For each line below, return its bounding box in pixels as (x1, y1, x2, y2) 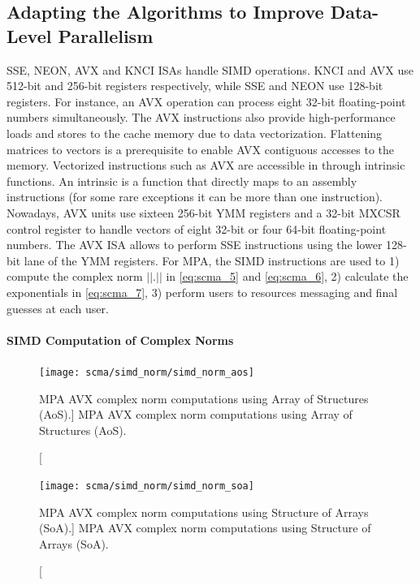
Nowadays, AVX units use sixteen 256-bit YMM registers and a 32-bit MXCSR (6, 204, 401, 221)
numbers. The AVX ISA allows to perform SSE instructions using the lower (6, 236, 383, 253)
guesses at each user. (6, 299, 109, 316)
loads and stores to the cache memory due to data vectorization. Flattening (6, 124, 383, 141)
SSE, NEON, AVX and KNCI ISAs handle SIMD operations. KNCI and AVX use (6, 61, 414, 78)
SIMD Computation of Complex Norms (6, 331, 234, 348)
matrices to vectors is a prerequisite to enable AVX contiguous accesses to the (6, 140, 395, 157)
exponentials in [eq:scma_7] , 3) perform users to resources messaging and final (6, 283, 398, 300)
